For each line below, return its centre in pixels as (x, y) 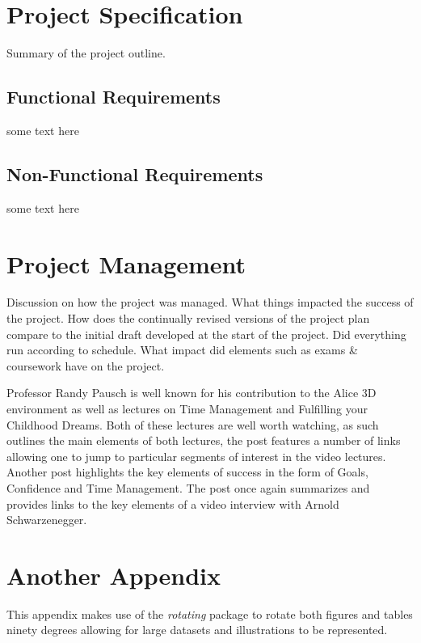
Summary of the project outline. (86, 53)
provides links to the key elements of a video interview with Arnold (173, 503)
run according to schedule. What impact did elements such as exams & (182, 350)
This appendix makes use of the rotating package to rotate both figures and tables (210, 613)
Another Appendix (114, 575)
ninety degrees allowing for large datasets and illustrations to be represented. (197, 630)
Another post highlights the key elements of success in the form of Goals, (187, 472)
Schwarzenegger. (47, 520)
